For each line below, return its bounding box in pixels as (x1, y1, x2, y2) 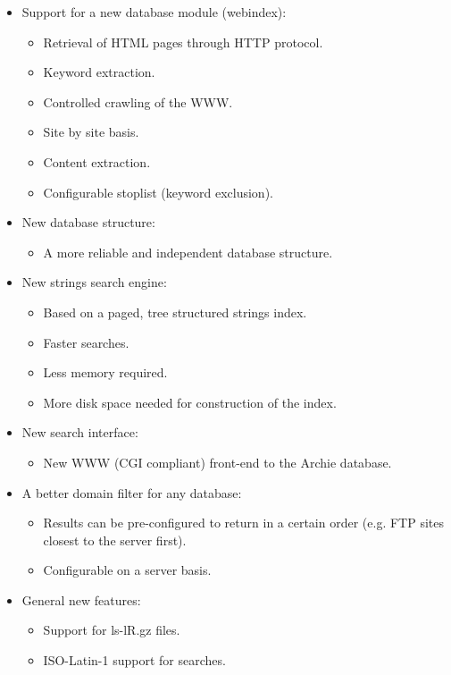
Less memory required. (43, 363, 168, 382)
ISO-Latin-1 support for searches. (43, 651, 226, 670)
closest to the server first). (43, 530, 187, 549)
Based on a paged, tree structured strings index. (43, 302, 307, 321)
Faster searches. (43, 333, 129, 351)
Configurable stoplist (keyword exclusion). (43, 182, 273, 201)
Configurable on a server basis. (43, 561, 212, 579)
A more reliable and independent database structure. (43, 242, 333, 261)
